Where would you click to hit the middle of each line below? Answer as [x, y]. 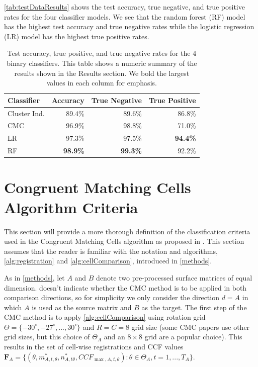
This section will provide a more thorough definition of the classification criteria [127, 231]
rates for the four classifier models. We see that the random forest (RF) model [125, 16]
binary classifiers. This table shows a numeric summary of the [102, 63]
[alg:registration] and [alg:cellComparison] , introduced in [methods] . [108, 261]
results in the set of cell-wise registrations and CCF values [94, 347]
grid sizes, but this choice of [47, 337]
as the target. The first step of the [194, 307]
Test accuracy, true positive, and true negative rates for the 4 [102, 53]
